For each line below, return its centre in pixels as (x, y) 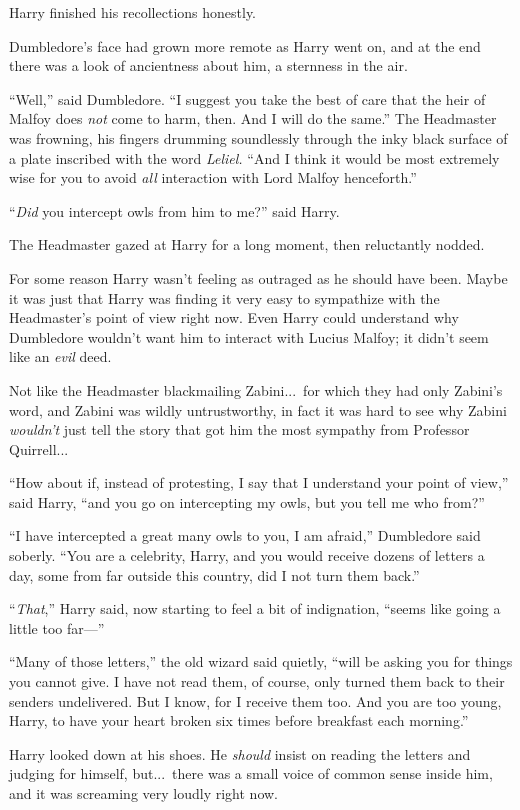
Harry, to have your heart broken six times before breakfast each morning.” (239, 720)
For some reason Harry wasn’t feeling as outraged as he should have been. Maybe (258, 277)
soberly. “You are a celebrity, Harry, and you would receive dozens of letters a (247, 555)
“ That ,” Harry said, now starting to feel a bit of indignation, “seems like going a (255, 608)
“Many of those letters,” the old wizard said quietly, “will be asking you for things (261, 661)
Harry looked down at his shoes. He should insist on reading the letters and (240, 753)
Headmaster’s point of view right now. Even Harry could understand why (234, 317)
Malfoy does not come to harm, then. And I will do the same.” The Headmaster (253, 118)
